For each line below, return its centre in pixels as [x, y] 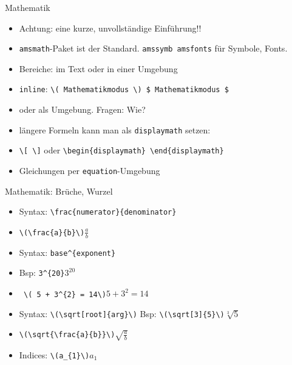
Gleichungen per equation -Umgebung [90, 170]
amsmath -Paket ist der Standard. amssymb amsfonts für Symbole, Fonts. [153, 48]
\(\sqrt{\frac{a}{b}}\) [67, 335]
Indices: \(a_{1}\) [54, 354]
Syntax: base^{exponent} [67, 252]
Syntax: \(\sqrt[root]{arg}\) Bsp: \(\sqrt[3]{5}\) [122, 313]
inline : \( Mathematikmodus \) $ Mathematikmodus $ [124, 89]
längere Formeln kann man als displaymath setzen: [115, 129]
